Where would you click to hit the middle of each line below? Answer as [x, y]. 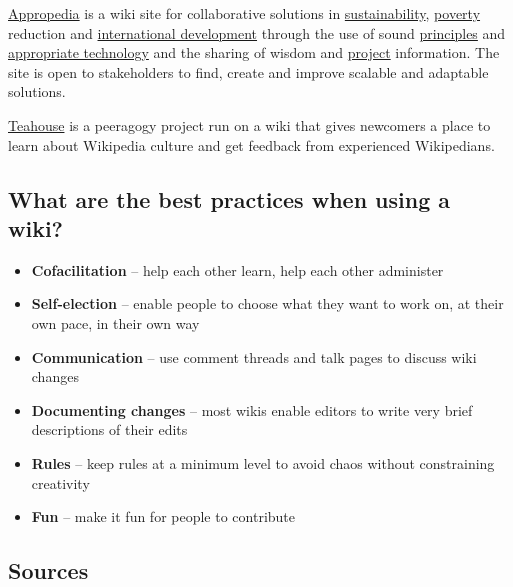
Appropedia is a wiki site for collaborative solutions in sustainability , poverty [244, 13]
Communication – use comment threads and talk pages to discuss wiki [254, 356]
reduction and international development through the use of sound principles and [257, 32]
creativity [60, 482]
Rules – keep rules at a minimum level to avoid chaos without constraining [263, 462]
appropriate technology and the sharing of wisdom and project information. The [254, 52]
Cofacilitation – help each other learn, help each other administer [237, 269]
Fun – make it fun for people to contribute [163, 516]
